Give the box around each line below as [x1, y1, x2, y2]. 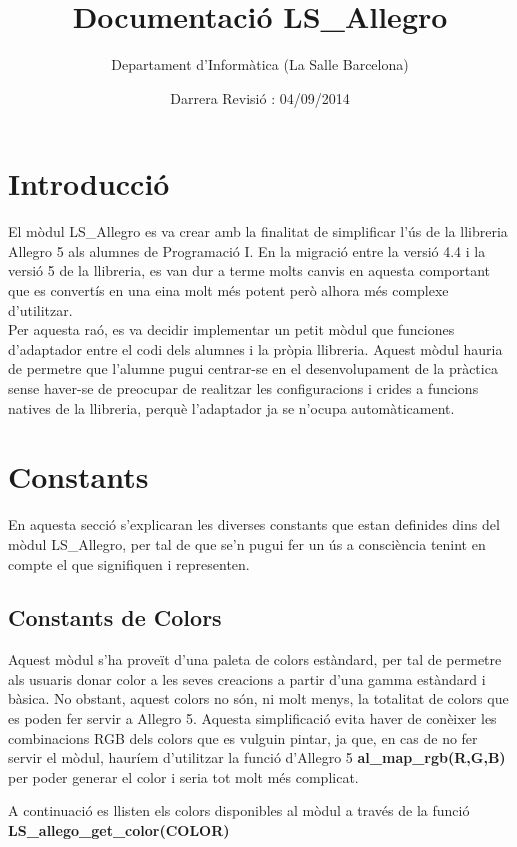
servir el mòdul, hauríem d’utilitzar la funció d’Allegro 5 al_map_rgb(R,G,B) [8, 747, 506, 768]
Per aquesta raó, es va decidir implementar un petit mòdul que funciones [8, 319, 455, 340]
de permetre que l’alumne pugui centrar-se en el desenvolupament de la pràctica [8, 358, 498, 379]
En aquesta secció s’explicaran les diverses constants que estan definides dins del [8, 514, 500, 535]
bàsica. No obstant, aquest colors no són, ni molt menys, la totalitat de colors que [8, 688, 509, 709]
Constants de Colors [8, 602, 222, 633]
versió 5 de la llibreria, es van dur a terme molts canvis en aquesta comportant [8, 260, 491, 281]
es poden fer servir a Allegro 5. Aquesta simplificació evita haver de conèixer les [8, 708, 497, 729]
